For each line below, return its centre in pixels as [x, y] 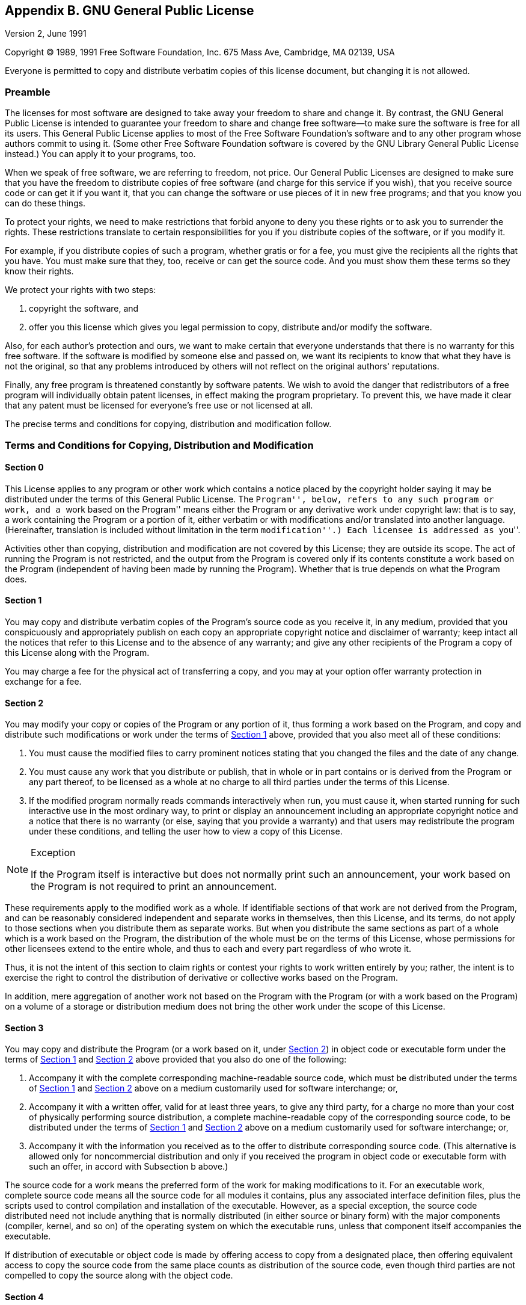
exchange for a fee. [43, 681]
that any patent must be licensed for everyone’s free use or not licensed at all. [159, 406]
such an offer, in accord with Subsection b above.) [129, 1167]
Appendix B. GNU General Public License [130, 11]
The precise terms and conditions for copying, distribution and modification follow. [168, 424]
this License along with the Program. [77, 652]
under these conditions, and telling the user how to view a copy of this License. [186, 831]
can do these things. [45, 203]
